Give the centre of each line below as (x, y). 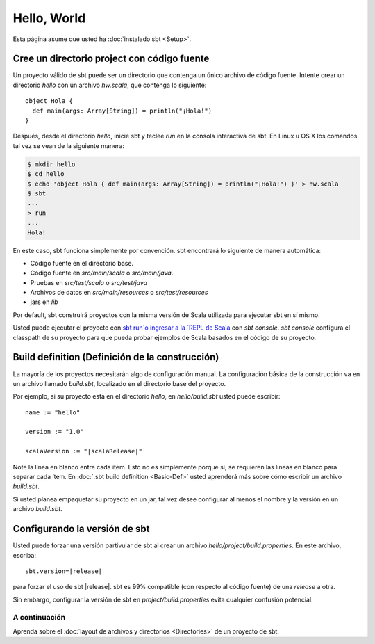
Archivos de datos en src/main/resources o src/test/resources (119, 293)
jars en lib (44, 302)
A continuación (39, 618)
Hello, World (49, 18)
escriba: (24, 555)
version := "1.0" (55, 432)
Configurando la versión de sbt (81, 529)
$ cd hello (46, 174)
